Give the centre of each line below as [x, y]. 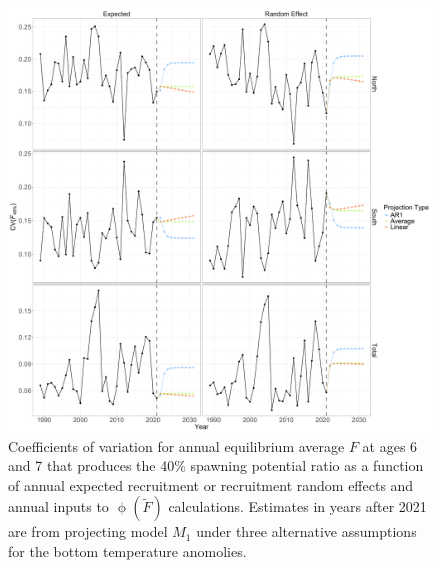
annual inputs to [58, 506]
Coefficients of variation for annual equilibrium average [176, 445]
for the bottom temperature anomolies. [127, 550]
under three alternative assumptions [306, 531]
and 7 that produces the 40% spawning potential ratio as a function [216, 465]
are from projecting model [88, 531]
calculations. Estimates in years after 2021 [297, 506]
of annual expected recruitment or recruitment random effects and [211, 484]
